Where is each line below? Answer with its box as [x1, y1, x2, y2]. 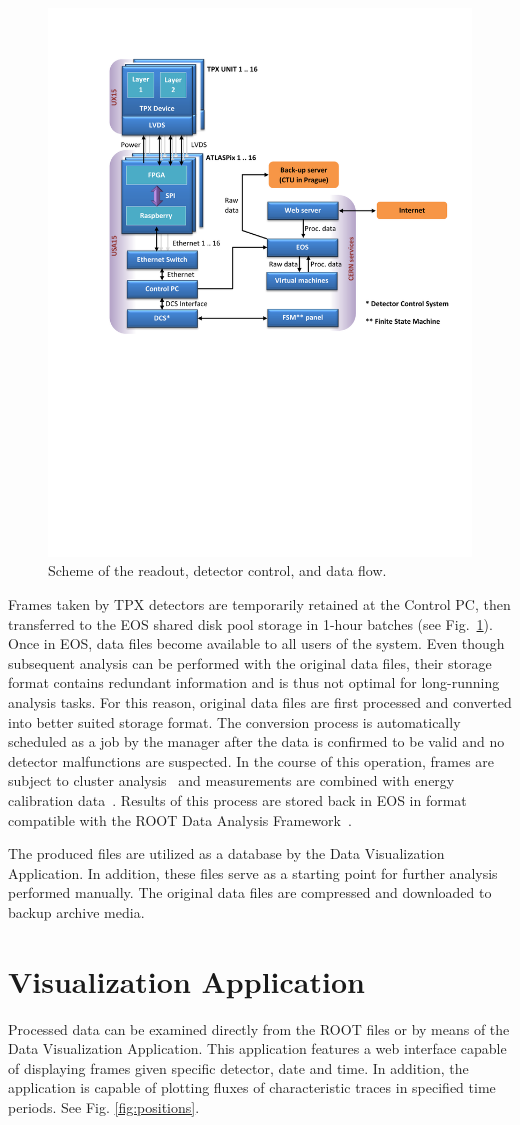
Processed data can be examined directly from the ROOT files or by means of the [8, 1018, 510, 1039]
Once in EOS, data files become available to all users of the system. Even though [8, 633, 505, 654]
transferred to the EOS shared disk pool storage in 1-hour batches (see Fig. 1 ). [8, 613, 493, 634]
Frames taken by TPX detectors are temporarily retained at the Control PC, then [8, 594, 511, 615]
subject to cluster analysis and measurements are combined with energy [8, 770, 455, 791]
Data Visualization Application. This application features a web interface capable [8, 1038, 507, 1059]
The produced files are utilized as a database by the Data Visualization [8, 843, 445, 864]
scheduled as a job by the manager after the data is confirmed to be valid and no [8, 731, 505, 752]
